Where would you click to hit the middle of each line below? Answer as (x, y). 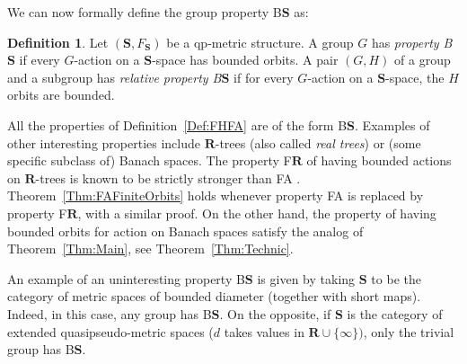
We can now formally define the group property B (145, 12)
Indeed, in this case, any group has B (110, 313)
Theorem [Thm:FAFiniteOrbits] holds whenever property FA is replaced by (216, 195)
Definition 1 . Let (58, 42)
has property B (412, 42)
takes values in (264, 331)
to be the (396, 278)
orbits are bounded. (61, 95)
